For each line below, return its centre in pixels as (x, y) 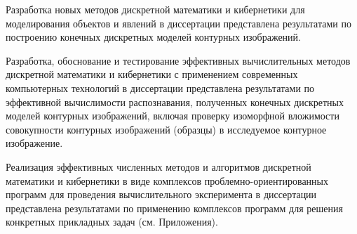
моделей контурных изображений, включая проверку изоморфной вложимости (173, 116)
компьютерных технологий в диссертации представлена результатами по (160, 87)
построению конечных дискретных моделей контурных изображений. (153, 37)
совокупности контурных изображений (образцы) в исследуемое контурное (166, 129)
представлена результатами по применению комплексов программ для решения (174, 208)
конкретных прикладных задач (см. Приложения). (112, 222)
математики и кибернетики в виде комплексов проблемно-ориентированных (167, 180)
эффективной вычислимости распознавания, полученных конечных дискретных (175, 102)
